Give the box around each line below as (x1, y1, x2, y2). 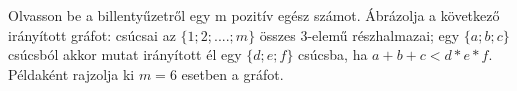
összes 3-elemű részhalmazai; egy (259, 24, 460, 45)
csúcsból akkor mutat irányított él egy (8, 44, 242, 65)
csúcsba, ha (298, 44, 368, 65)
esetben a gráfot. (181, 63, 284, 84)
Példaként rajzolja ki (8, 63, 135, 84)
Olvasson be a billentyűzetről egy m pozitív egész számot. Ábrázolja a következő (8, 5, 500, 25)
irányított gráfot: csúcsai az (8, 24, 176, 45)
